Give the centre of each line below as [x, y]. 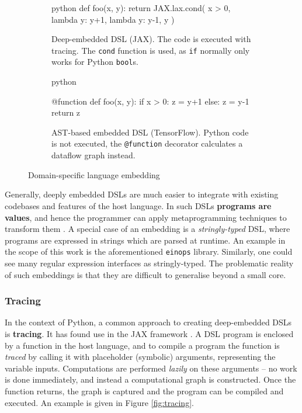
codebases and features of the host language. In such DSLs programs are [138, 205]
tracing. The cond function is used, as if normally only [151, 50]
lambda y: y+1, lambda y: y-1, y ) [113, 19]
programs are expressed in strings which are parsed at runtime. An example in [145, 240]
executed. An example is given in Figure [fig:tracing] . [99, 402]
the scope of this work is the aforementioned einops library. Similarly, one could [149, 251]
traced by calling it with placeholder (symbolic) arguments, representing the [140, 357]
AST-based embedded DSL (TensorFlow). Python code [150, 132]
